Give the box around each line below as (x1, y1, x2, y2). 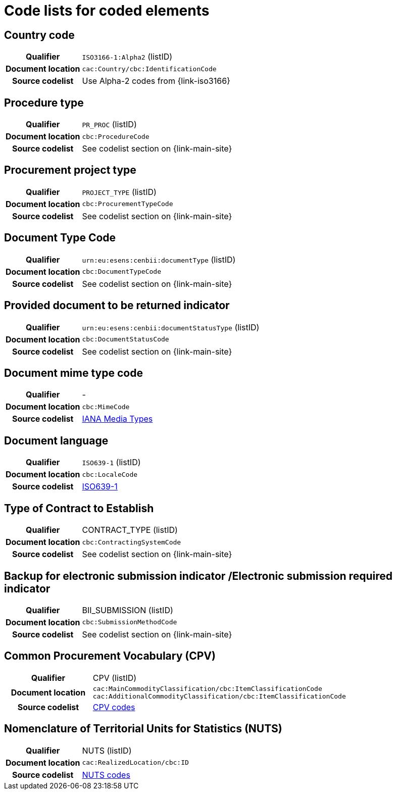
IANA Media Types (82, 414, 153, 424)
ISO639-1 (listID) (82, 457, 141, 468)
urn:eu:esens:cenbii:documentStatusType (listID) (82, 322, 260, 332)
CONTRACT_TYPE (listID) (82, 525, 178, 535)
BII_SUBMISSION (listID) (82, 605, 173, 615)
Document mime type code (4, 366, 143, 379)
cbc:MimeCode (82, 403, 130, 411)
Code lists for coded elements (4, 2, 210, 19)
